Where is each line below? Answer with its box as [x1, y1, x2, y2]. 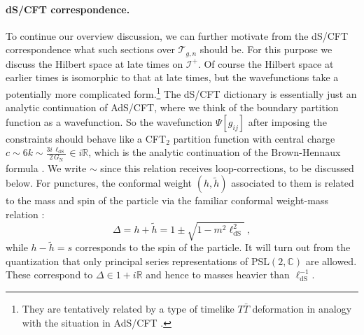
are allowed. [305, 253, 357, 268]
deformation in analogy [252, 301, 352, 316]
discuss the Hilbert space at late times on [6, 56, 183, 71]
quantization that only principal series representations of [6, 253, 248, 268]
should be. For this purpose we [199, 42, 332, 57]
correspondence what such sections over [6, 42, 175, 57]
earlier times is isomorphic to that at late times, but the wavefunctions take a [6, 70, 339, 85]
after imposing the [248, 114, 327, 129]
